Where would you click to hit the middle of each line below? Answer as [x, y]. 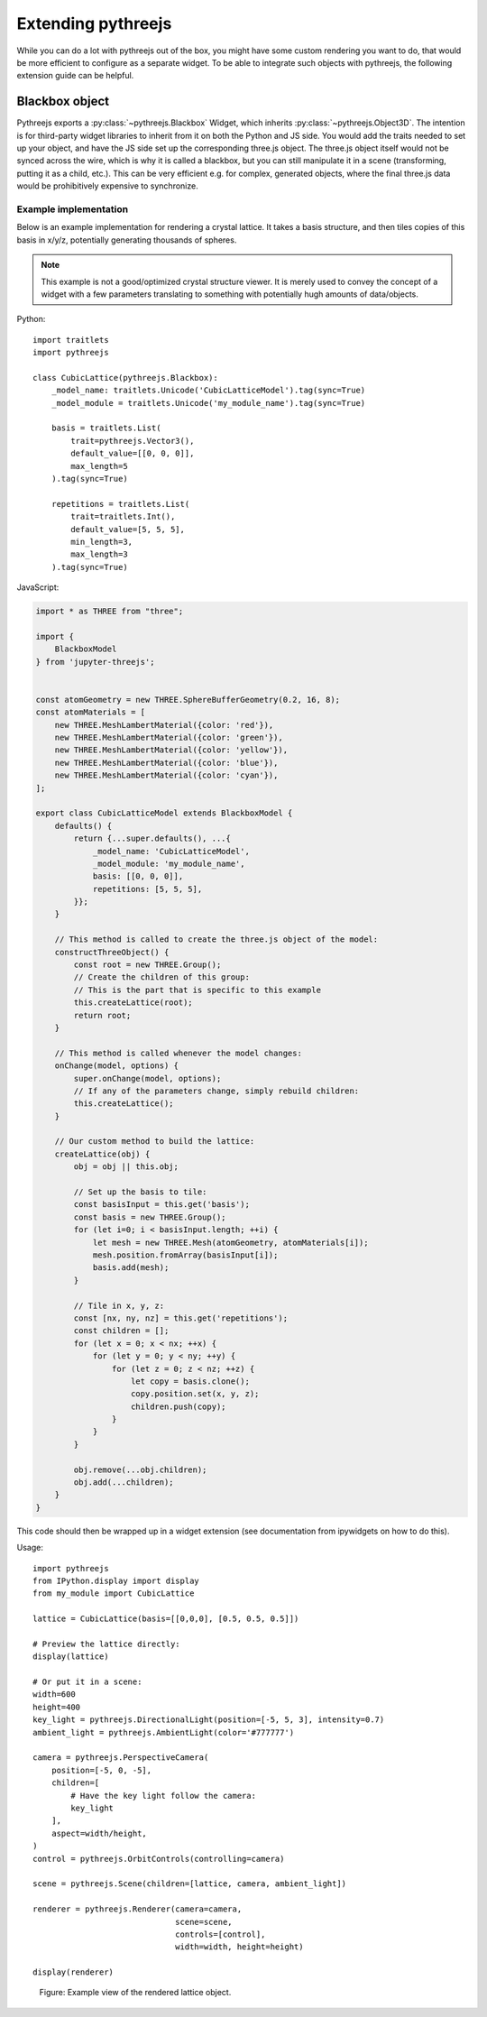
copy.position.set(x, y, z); [195, 1394]
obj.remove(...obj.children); [140, 1469]
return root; [102, 1015]
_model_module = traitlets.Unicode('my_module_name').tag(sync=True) [208, 403]
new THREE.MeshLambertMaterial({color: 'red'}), [164, 725]
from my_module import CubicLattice [114, 1593]
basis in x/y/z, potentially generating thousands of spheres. [127, 240]
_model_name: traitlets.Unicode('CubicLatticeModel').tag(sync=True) [208, 391]
